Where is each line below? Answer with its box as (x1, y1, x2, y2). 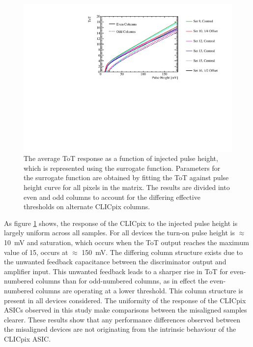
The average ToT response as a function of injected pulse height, (24, 153, 218, 163)
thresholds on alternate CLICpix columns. (24, 201, 150, 212)
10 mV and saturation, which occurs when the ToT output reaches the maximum (4, 237, 249, 247)
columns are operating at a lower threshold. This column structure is (35, 285, 243, 295)
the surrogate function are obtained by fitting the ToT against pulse (24, 172, 229, 183)
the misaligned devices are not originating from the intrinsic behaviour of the (4, 324, 236, 334)
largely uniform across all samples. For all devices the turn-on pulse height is (4, 227, 235, 238)
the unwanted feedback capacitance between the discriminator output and (4, 256, 226, 267)
